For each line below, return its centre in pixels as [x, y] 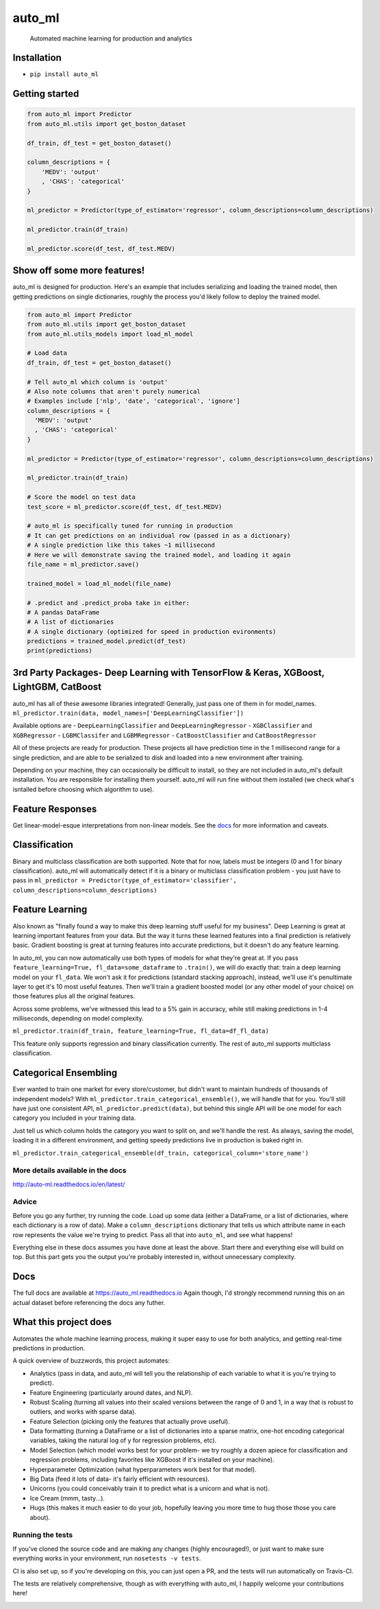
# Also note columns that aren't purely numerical [114, 391]
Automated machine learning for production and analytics [111, 38]
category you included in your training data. [74, 1118]
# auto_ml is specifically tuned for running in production [130, 526]
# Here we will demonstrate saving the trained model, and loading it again [159, 555]
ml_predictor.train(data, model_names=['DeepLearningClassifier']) [128, 713]
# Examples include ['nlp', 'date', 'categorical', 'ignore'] [134, 401]
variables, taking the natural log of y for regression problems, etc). [123, 1440]
